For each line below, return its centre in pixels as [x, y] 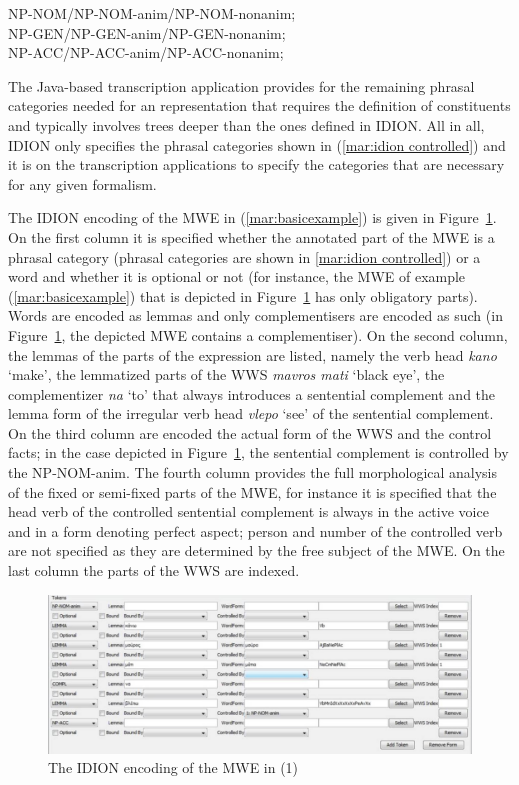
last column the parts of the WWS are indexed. [154, 570]
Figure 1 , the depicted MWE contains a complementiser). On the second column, [258, 334]
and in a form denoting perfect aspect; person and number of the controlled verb [255, 530]
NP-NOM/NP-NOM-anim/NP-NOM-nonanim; [152, 13]
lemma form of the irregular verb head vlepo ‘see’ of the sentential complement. [251, 413]
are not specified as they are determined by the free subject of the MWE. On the [256, 550]
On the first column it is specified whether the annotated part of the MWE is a [251, 236]
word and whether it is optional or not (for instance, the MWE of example [237, 276]
